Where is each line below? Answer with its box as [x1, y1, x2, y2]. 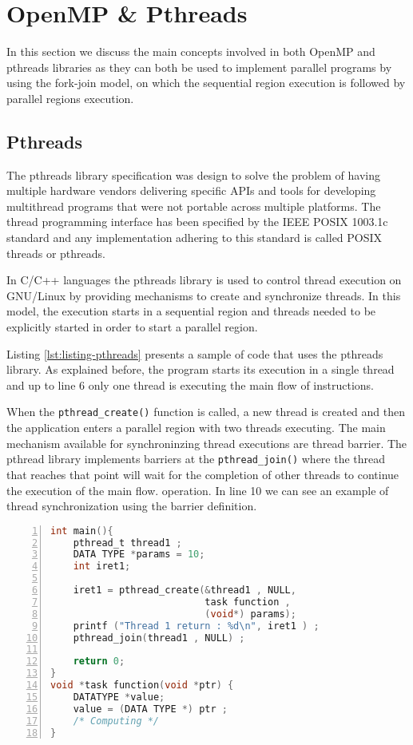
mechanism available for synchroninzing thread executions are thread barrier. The [6, 434, 407, 451]
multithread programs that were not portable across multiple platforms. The [6, 197, 381, 214]
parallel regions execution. [6, 89, 134, 106]
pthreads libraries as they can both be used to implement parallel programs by [6, 58, 392, 75]
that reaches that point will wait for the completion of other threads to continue [6, 466, 399, 482]
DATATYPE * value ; [73, 691, 165, 703]
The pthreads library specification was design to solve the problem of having [6, 166, 380, 183]
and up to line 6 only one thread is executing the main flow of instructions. [6, 376, 374, 393]
